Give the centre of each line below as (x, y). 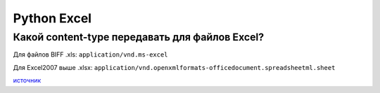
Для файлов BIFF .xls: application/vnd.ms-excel (90, 55)
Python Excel (52, 18)
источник (27, 80)
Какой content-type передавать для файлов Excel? (139, 37)
